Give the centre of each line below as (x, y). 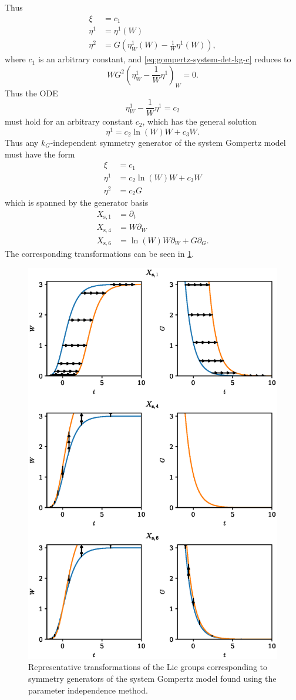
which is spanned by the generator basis (77, 202)
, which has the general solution (199, 121)
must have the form (40, 154)
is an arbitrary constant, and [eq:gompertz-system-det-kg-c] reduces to (164, 59)
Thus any (22, 142)
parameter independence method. (88, 690)
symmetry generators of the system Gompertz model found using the (152, 678)
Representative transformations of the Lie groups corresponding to (148, 667)
